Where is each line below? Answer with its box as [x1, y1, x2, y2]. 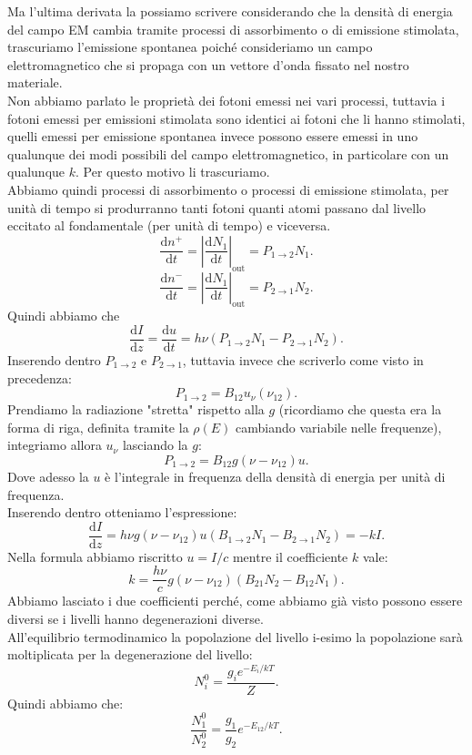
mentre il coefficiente [232, 546, 348, 566]
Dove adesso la [7, 466, 89, 485]
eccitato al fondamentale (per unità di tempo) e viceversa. [7, 216, 331, 235]
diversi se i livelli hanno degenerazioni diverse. [7, 609, 264, 628]
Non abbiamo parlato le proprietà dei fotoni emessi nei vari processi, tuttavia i [7, 90, 446, 109]
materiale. [7, 73, 63, 92]
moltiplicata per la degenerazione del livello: [7, 645, 253, 664]
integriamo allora [7, 435, 102, 454]
